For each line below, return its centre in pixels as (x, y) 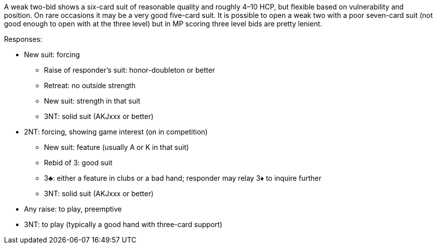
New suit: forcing (52, 55)
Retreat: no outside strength (90, 85)
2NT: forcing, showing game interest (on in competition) (116, 132)
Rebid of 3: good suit (78, 163)
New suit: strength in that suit (92, 101)
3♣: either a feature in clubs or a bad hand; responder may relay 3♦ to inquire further (183, 178)
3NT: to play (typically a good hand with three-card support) (123, 224)
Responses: (23, 39)
